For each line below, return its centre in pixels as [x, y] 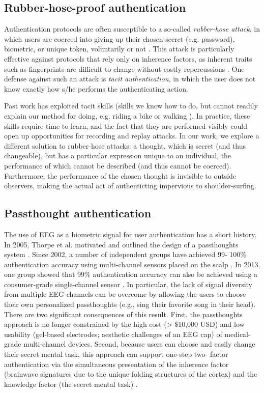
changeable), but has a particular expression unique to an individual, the [118, 156]
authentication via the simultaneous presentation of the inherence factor [116, 364]
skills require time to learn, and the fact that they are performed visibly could [126, 125]
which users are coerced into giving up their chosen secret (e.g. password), [120, 38]
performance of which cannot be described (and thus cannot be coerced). [118, 165]
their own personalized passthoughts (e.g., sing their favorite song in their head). [130, 304]
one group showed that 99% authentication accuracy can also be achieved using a [131, 274]
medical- [238, 334]
